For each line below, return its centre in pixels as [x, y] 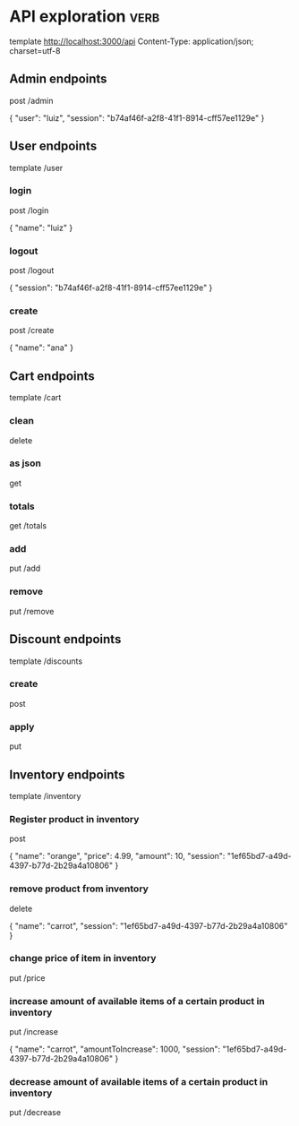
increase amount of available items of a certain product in [137, 1001]
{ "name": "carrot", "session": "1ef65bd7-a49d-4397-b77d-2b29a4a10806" [149, 925]
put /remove [32, 611]
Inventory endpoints [67, 774]
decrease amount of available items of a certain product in [139, 1082]
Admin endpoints [58, 79]
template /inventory [45, 795]
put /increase [34, 1032]
